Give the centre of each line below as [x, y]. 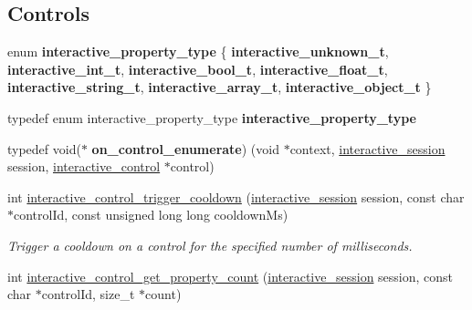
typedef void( [44, 148]
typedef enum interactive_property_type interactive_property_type [212, 117]
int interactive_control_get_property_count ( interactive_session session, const [231, 276]
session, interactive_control [84, 166]
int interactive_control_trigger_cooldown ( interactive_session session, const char [236, 196]
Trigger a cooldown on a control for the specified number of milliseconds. [210, 245]
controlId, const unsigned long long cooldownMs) [151, 215]
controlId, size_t [88, 294]
